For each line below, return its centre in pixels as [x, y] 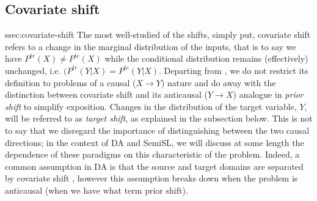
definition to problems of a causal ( [71, 82]
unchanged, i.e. [33, 70]
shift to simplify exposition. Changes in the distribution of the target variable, [151, 106]
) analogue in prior [268, 94]
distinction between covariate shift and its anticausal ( [107, 94]
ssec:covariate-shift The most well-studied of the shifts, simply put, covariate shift [158, 35]
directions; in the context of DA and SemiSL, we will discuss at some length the [155, 142]
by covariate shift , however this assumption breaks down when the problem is [151, 178]
